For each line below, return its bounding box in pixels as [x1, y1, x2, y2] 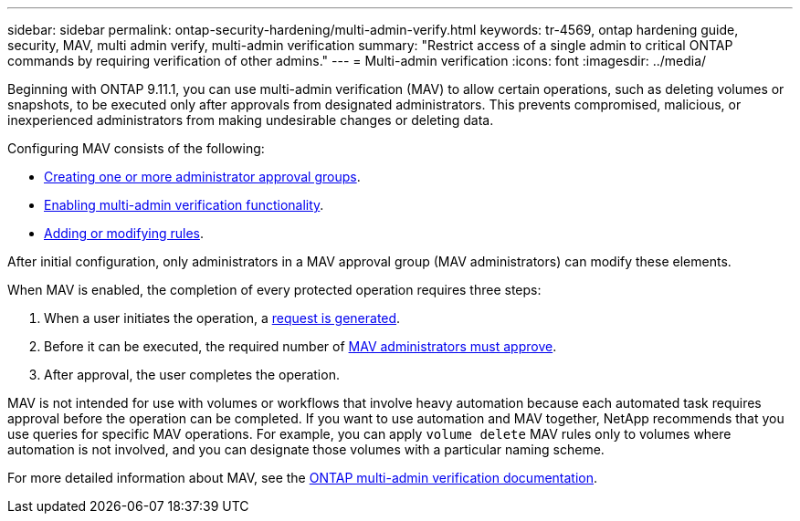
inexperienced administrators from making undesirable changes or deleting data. [7, 112, 494, 128]
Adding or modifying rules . [44, 225, 204, 241]
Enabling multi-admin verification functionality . [44, 197, 324, 213]
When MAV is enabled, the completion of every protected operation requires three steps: [7, 282, 542, 297]
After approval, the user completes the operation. [44, 367, 340, 382]
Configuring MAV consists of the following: [7, 141, 265, 156]
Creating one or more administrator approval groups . [44, 169, 361, 184]
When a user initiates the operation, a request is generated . [44, 310, 401, 326]
